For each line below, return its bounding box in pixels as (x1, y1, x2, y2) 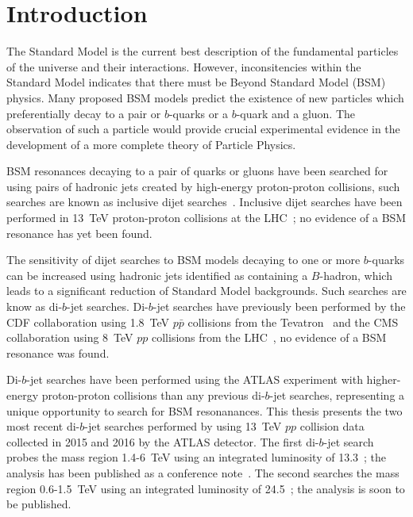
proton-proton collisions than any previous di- (41, 387, 265, 403)
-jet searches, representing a (269, 387, 405, 403)
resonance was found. (6, 344, 110, 361)
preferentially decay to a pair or (6, 105, 161, 121)
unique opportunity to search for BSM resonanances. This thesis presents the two (6, 402, 403, 419)
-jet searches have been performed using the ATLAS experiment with (26, 371, 363, 388)
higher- (366, 371, 401, 388)
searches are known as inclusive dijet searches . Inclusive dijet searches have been (6, 193, 403, 210)
